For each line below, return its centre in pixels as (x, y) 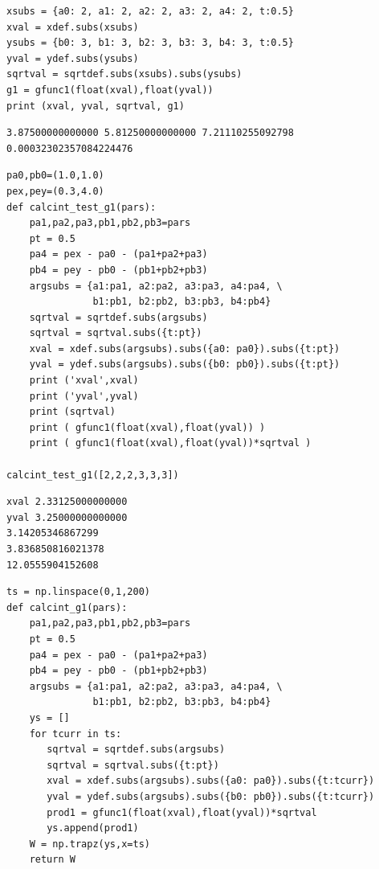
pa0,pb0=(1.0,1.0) (55, 176)
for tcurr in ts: (75, 734)
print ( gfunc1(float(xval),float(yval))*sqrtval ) (170, 443)
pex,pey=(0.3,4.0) (55, 191)
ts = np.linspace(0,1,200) (78, 592)
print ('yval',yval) (84, 396)
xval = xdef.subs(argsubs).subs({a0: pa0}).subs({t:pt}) (185, 348)
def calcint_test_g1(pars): (82, 207)
